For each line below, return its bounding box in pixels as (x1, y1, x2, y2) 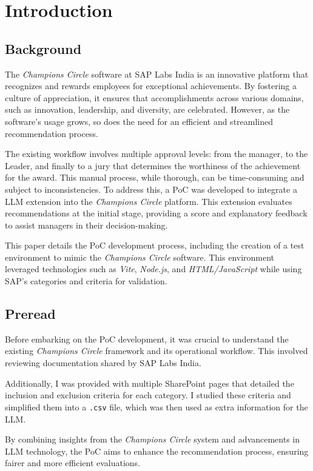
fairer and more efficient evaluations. (5, 456, 141, 469)
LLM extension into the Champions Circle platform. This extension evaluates (5, 195, 292, 207)
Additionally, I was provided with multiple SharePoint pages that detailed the (5, 376, 294, 389)
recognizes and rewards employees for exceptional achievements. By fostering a (5, 79, 297, 92)
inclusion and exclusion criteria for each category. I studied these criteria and (5, 389, 291, 401)
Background (5, 39, 82, 58)
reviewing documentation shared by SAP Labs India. (5, 356, 201, 369)
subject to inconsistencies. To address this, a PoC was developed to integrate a (5, 182, 297, 195)
